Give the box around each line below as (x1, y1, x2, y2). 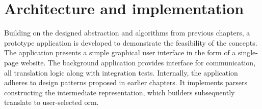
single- (238, 47, 258, 58)
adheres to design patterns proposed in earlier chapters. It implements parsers (4, 77, 247, 88)
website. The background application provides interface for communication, (20, 57, 256, 67)
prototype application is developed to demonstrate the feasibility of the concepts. (4, 37, 257, 48)
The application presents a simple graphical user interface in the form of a (4, 47, 236, 58)
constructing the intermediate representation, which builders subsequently (4, 87, 235, 97)
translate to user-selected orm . (4, 97, 99, 107)
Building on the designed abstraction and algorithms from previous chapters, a (4, 27, 250, 38)
